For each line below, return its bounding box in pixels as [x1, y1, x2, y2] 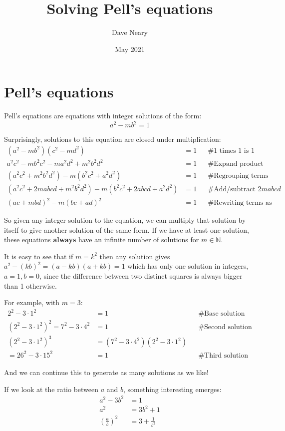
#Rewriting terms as [208, 199, 272, 207]
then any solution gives [99, 251, 170, 261]
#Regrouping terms [208, 172, 269, 179]
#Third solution [198, 352, 249, 359]
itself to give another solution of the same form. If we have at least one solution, [4, 224, 249, 235]
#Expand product [208, 160, 264, 168]
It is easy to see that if [4, 251, 73, 261]
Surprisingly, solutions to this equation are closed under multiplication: [4, 134, 221, 144]
